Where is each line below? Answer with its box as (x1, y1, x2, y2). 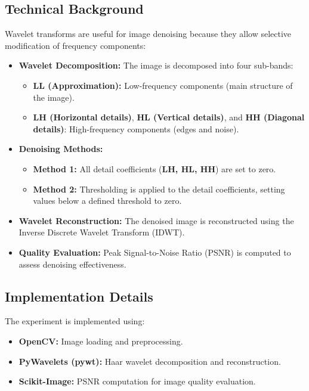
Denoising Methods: (18, 142, 103, 155)
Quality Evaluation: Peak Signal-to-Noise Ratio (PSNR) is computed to (18, 246, 291, 258)
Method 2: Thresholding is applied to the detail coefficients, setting (33, 182, 285, 195)
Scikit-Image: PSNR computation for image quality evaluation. (18, 375, 256, 387)
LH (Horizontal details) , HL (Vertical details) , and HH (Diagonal (33, 111, 305, 123)
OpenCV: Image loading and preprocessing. (18, 334, 183, 347)
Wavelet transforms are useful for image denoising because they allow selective (5, 27, 292, 40)
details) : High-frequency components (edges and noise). (33, 122, 239, 135)
